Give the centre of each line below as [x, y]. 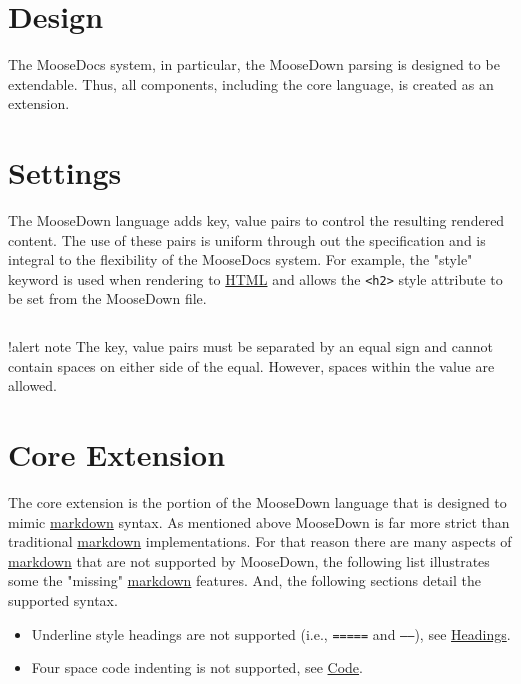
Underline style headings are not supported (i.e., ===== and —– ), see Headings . [271, 633]
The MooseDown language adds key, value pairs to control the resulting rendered [256, 220]
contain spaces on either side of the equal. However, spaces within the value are [251, 365]
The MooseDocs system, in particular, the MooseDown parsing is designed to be [254, 64]
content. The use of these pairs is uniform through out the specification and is [247, 239]
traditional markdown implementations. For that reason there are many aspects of [260, 541]
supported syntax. [63, 599]
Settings [65, 172]
